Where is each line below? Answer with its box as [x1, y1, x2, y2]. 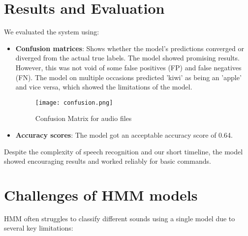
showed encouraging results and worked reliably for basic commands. [4, 156, 211, 166]
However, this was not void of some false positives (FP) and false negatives [15, 62, 242, 72]
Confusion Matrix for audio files [35, 113, 132, 123]
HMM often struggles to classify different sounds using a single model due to [4, 213, 235, 223]
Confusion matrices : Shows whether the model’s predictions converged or [15, 43, 244, 53]
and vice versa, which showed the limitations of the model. [15, 82, 192, 92]
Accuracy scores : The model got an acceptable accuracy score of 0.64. [15, 129, 233, 140]
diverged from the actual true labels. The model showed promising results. [15, 53, 240, 63]
